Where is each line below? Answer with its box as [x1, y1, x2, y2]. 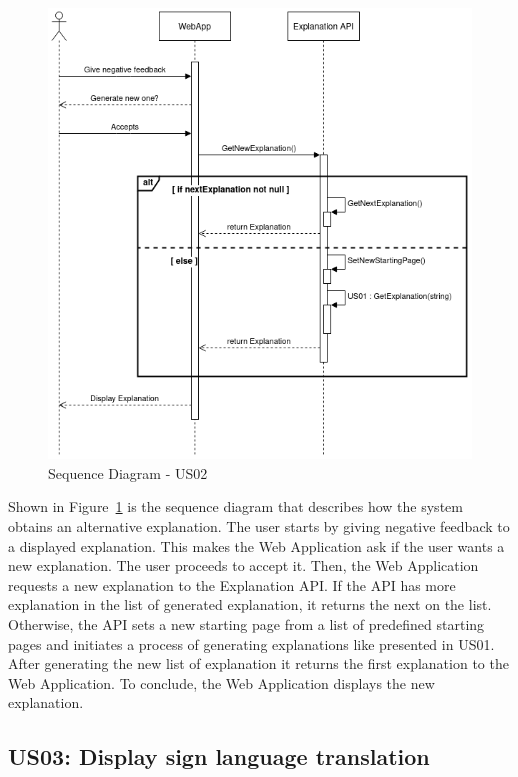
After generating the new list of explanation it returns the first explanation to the [8, 653, 509, 674]
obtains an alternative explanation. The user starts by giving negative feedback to [8, 515, 510, 536]
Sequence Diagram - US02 [48, 462, 208, 483]
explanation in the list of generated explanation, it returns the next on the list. [8, 594, 492, 615]
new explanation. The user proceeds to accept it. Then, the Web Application [8, 555, 479, 576]
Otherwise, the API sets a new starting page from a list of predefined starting [8, 613, 485, 634]
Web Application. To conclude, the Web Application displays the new [8, 672, 435, 693]
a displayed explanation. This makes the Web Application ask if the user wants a [8, 535, 505, 556]
